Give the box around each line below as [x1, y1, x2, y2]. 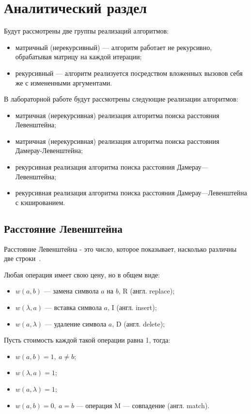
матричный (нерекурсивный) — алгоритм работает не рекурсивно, [15, 42, 212, 52]
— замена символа [44, 286, 99, 296]
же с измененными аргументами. [15, 77, 112, 87]
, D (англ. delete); [112, 318, 165, 328]
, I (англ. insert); [107, 302, 157, 312]
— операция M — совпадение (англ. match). [76, 400, 210, 410]
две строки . [4, 253, 41, 263]
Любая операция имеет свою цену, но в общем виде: [4, 269, 160, 279]
